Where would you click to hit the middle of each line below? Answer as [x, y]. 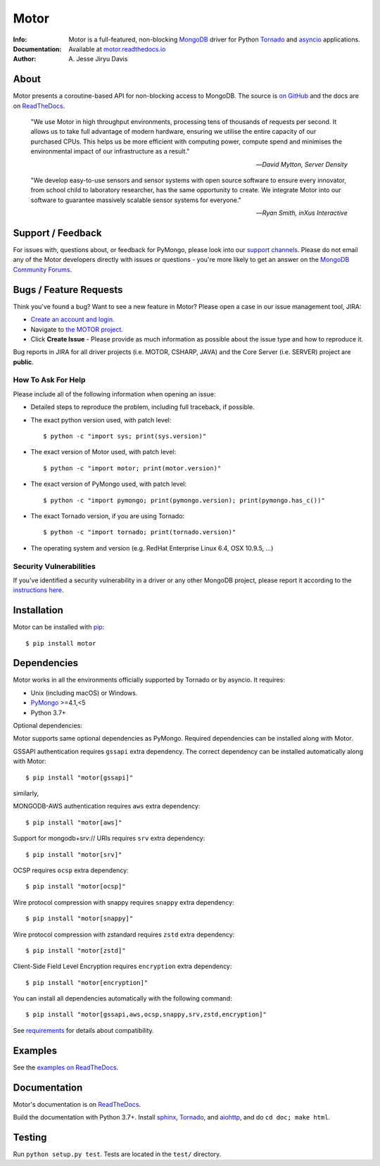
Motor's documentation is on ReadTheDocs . [77, 1104]
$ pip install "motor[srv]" [74, 854]
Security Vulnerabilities [55, 566]
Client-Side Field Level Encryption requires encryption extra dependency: [122, 966]
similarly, [26, 793]
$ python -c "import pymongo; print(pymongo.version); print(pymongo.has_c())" [184, 500]
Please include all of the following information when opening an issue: [114, 394]
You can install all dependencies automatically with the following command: [122, 998]
